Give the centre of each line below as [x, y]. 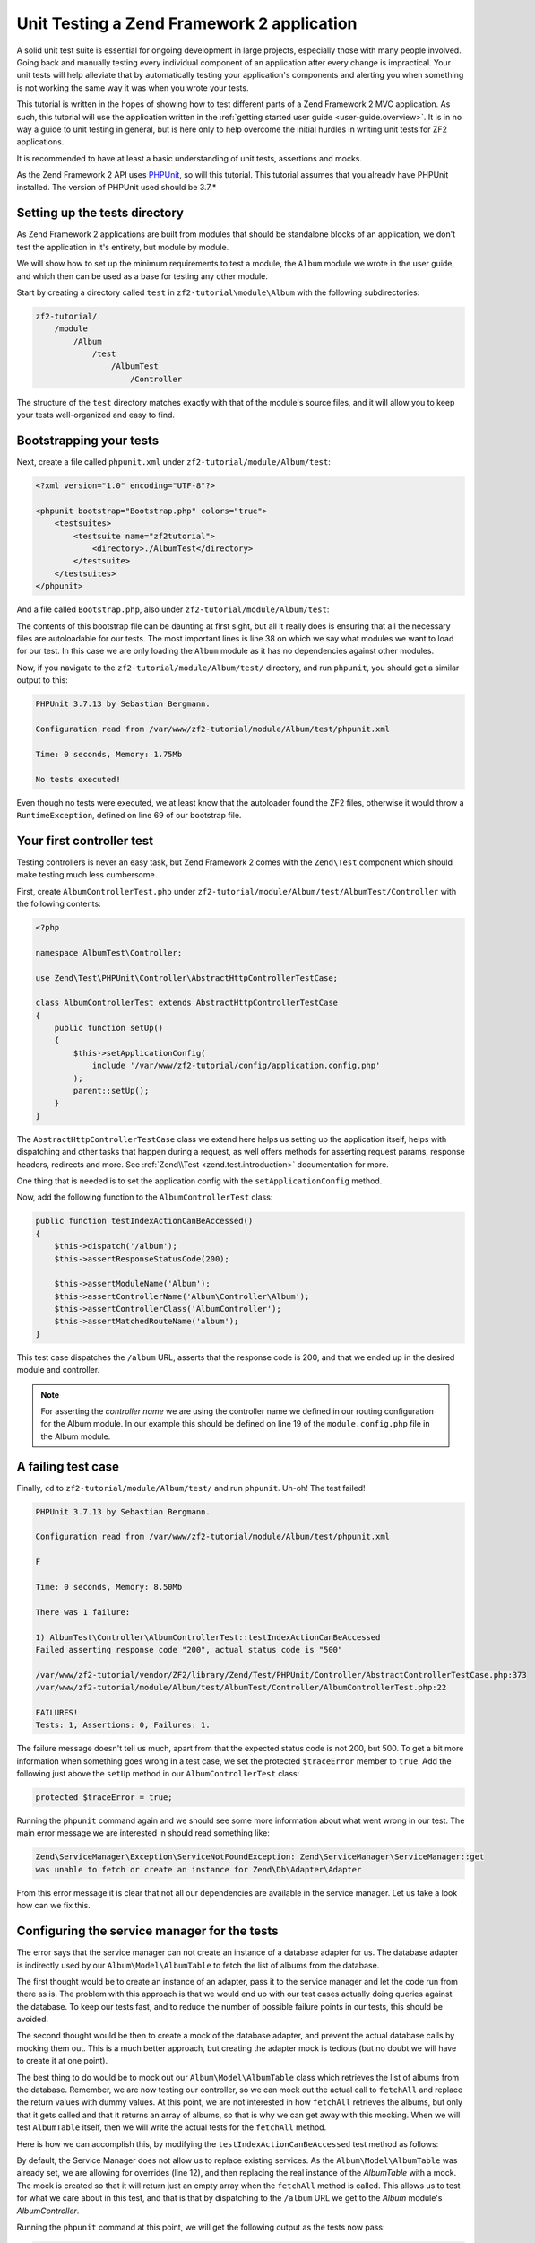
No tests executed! [78, 779]
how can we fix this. [54, 1906]
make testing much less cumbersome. [87, 875]
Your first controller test [85, 840]
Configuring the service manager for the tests [147, 1931]
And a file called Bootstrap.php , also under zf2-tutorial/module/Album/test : [173, 609]
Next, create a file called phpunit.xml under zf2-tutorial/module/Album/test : [173, 462]
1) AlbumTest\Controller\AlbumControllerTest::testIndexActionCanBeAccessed [208, 1637]
